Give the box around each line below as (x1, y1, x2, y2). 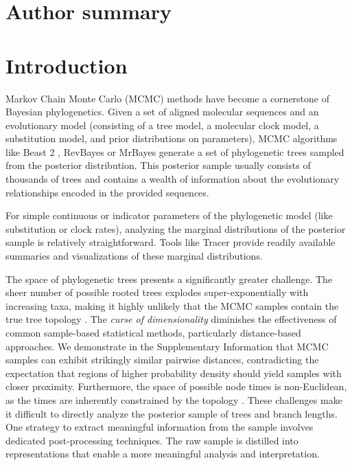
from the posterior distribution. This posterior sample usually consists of (5, 158, 311, 172)
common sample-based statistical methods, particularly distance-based (5, 326, 301, 339)
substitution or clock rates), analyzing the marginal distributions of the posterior (5, 221, 346, 236)
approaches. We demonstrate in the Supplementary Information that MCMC (5, 339, 329, 353)
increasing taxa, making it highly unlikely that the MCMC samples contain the (5, 298, 339, 313)
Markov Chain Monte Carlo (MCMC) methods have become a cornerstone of (5, 91, 330, 105)
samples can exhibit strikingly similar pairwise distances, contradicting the (5, 352, 319, 367)
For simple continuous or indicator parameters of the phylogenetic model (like (5, 208, 333, 223)
